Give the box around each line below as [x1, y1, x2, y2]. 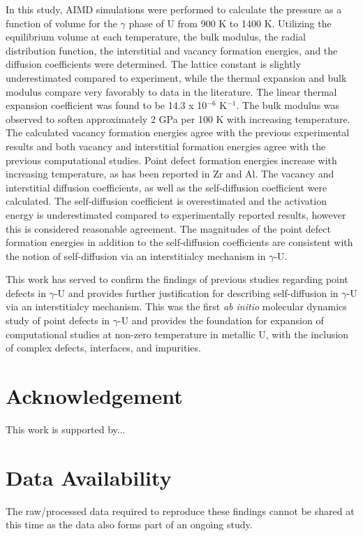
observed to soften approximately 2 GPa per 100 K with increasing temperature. [6, 111, 350, 126]
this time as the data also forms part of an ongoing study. [6, 517, 253, 532]
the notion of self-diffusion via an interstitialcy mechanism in [6, 248, 266, 263]
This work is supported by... [6, 421, 126, 436]
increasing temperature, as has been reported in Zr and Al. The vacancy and [6, 166, 334, 181]
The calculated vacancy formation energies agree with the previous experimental [6, 125, 350, 140]
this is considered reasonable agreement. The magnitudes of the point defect [6, 221, 331, 236]
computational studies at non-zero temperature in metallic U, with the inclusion [6, 326, 349, 341]
